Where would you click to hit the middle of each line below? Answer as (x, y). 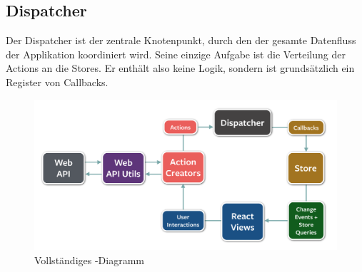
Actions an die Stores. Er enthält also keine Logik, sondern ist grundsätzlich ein (180, 68)
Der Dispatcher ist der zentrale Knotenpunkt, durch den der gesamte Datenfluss (181, 40)
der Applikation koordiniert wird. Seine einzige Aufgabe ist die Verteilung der (176, 54)
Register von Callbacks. (57, 82)
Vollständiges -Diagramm (89, 260)
